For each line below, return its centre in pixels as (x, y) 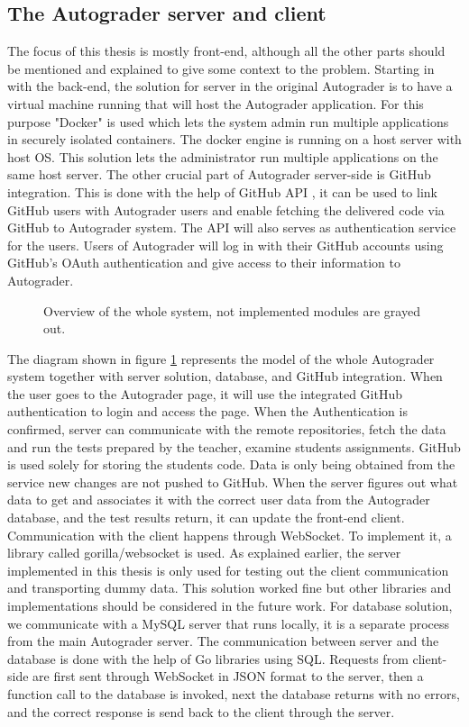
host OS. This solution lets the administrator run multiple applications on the (223, 156)
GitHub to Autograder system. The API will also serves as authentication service (232, 227)
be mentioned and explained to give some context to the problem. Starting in (221, 68)
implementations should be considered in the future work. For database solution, (230, 606)
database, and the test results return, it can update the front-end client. (206, 518)
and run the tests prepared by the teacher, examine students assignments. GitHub (234, 446)
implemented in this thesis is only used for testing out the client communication (228, 570)
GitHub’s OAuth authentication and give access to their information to (204, 263)
